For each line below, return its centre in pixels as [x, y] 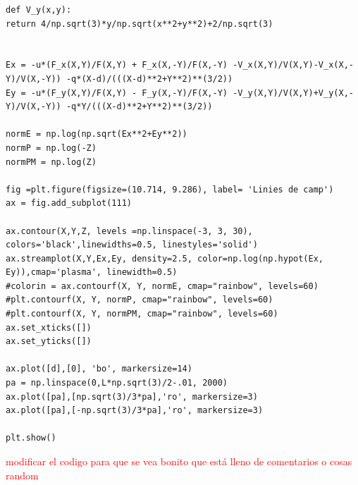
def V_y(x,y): [39, 10]
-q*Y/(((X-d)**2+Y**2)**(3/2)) [139, 107]
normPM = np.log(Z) [51, 162]
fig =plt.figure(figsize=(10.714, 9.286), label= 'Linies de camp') [170, 189]
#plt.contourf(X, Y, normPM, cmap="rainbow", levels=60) [142, 314]
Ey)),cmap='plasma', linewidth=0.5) [92, 272]
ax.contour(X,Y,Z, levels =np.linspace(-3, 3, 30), [129, 231]
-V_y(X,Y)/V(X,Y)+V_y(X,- [293, 93]
